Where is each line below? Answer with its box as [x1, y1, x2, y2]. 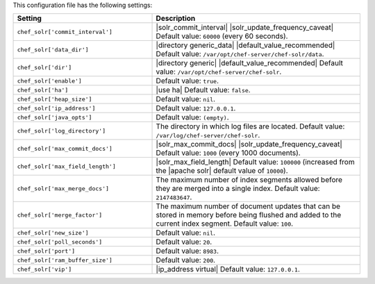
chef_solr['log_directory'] [17, 127, 106, 135]
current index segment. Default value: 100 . [156, 219, 294, 228]
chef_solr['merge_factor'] [17, 211, 103, 219]
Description [156, 14, 196, 24]
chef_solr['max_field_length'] [17, 162, 116, 170]
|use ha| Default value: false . [156, 85, 251, 95]
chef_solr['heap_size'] [17, 95, 92, 103]
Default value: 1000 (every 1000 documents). [156, 148, 301, 158]
